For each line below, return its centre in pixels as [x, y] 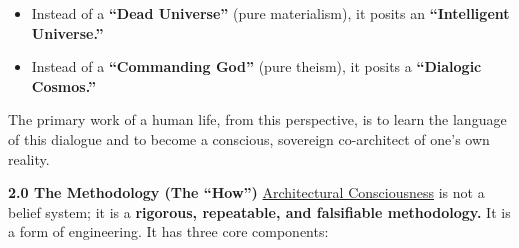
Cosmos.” [63, 85]
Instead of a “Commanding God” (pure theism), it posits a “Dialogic [256, 66]
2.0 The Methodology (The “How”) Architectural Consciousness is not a [246, 192]
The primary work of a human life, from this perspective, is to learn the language [257, 119]
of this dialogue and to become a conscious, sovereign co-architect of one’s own [249, 138]
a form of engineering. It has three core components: [168, 231]
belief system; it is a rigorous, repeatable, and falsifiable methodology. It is [259, 211]
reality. [29, 158]
